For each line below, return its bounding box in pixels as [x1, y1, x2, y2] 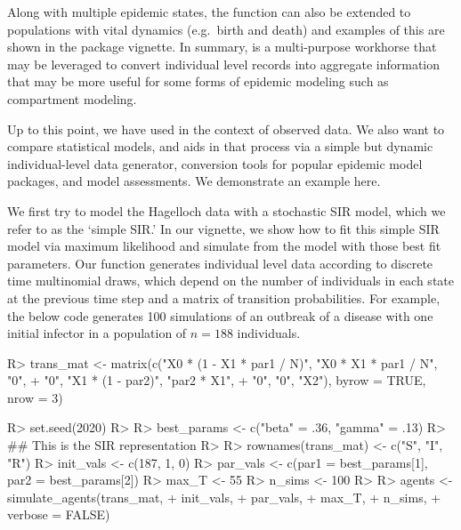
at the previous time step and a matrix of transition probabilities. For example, [7, 288, 441, 307]
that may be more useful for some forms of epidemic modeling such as [7, 72, 389, 91]
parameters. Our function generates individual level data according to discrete [7, 253, 433, 272]
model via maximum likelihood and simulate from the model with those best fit [7, 237, 441, 255]
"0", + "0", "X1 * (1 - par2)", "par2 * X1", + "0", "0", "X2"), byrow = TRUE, [7, 371, 426, 389]
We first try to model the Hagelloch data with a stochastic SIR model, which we [7, 201, 446, 220]
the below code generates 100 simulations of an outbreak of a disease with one [7, 306, 433, 325]
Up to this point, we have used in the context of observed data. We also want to [7, 119, 445, 138]
